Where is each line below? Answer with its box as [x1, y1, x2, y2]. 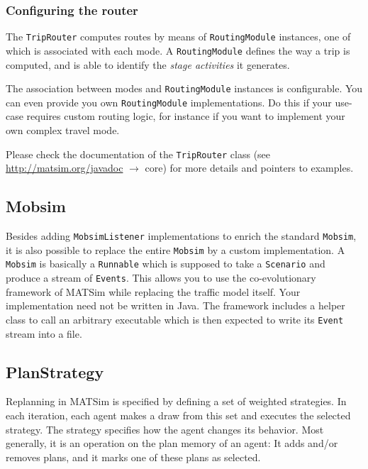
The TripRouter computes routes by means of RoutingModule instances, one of [6, 29, 351, 44]
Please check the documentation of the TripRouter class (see [6, 146, 271, 161]
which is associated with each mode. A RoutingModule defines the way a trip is [6, 43, 350, 57]
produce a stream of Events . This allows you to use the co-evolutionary [6, 270, 316, 285]
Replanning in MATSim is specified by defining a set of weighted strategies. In [6, 394, 347, 409]
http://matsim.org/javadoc [6, 160, 123, 175]
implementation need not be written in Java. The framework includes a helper [6, 298, 345, 313]
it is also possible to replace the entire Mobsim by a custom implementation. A [6, 242, 345, 257]
